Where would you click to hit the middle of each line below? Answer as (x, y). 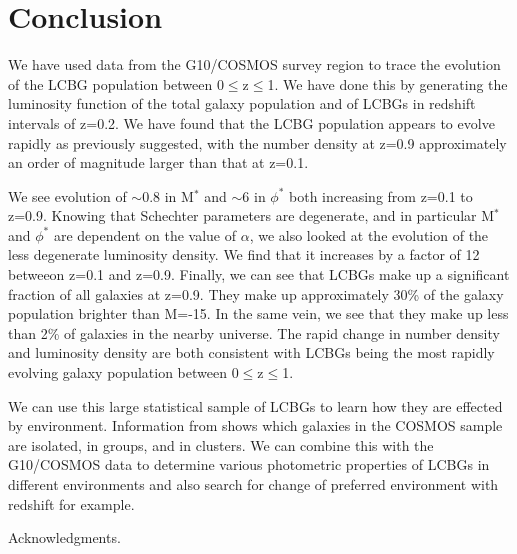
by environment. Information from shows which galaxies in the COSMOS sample (255, 425)
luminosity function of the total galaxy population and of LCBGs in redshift (242, 103)
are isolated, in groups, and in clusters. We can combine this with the (221, 444)
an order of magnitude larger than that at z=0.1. (158, 162)
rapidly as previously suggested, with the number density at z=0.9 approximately (257, 142)
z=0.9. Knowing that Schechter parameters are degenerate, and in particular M (251, 215)
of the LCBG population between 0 (116, 83)
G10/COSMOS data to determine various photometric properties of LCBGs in (249, 464)
